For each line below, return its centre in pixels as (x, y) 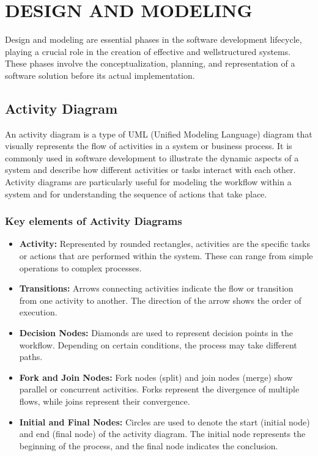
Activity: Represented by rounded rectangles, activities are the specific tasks (165, 244)
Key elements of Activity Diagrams (94, 221)
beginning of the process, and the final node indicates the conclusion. (149, 445)
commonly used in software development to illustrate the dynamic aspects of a (152, 157)
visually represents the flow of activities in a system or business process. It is (149, 146)
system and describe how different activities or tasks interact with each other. (150, 170)
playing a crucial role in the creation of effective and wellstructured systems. (148, 51)
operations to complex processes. (80, 267)
